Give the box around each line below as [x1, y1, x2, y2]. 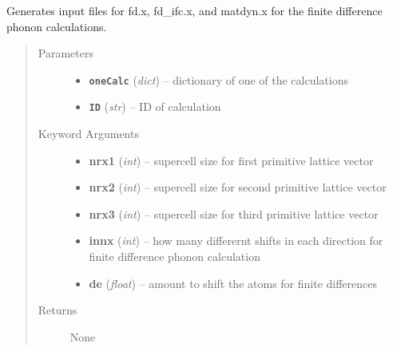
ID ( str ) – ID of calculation [89, 98, 221, 115]
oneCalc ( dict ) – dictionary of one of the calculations [89, 71, 349, 88]
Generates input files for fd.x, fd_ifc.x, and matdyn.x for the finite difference [6, 2, 383, 18]
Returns [38, 302, 77, 318]
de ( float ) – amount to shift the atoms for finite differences [89, 274, 378, 291]
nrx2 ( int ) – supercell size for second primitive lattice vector [89, 179, 387, 195]
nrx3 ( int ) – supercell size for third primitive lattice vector [89, 205, 379, 222]
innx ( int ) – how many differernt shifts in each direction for [89, 232, 383, 249]
